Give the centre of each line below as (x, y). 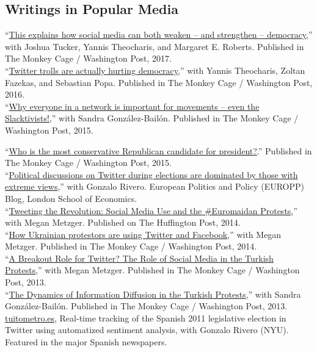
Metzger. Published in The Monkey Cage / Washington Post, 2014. (131, 246)
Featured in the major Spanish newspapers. (86, 342)
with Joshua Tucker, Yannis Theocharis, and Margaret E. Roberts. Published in (155, 46)
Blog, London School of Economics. (71, 198)
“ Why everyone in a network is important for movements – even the (132, 106)
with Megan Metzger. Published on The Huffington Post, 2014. (123, 222)
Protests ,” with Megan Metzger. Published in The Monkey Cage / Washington (152, 270)
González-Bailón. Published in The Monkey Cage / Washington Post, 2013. (146, 306)
